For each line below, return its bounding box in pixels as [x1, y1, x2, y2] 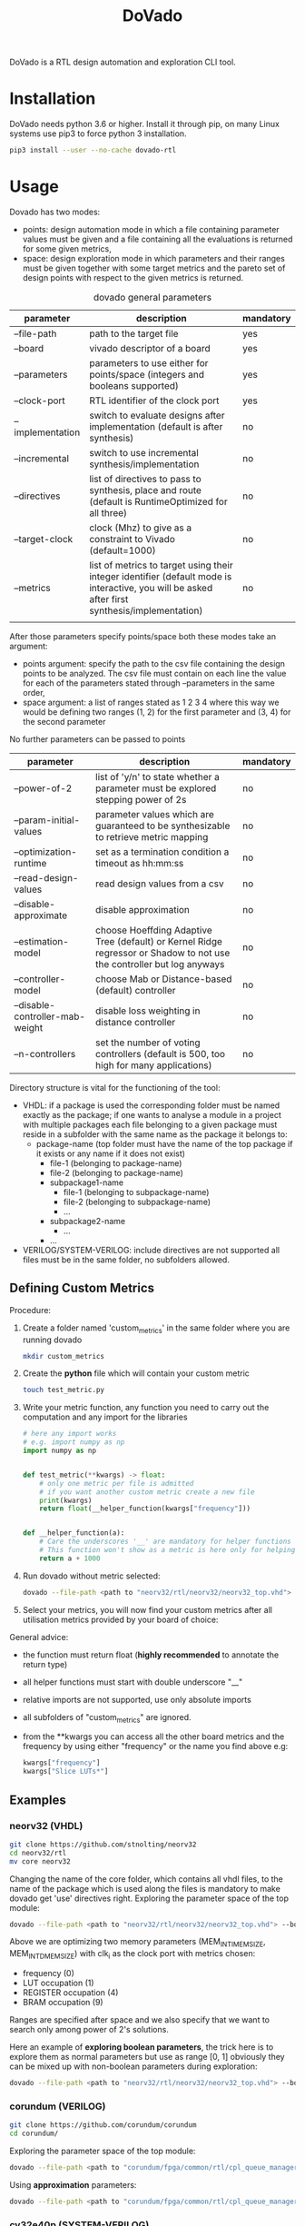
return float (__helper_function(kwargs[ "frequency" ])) [39, 1504, 251, 1513]
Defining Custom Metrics [9, 1281, 155, 1296]
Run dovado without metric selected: [22, 1570, 161, 1581]
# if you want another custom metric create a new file [39, 1487, 255, 1497]
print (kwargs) [39, 1496, 93, 1505]
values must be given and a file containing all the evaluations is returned [22, 233, 293, 244]
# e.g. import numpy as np [22, 1438, 125, 1447]
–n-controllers [14, 1047, 76, 1060]
